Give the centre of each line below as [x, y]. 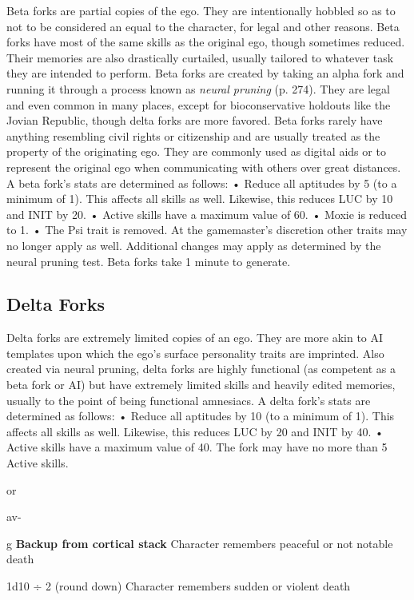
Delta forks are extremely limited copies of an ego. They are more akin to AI [195, 338]
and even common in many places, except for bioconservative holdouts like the [199, 104]
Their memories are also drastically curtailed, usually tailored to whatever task [200, 57]
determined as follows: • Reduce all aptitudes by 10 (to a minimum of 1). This [201, 416]
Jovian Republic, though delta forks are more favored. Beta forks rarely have [195, 120]
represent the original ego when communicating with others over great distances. [204, 167]
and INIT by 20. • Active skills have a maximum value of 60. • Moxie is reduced [207, 214]
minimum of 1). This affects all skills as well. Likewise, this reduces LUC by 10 [200, 199]
